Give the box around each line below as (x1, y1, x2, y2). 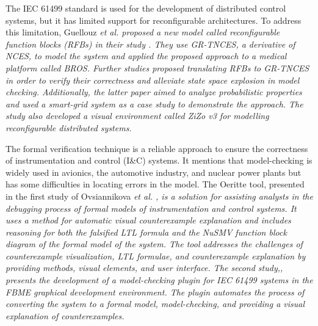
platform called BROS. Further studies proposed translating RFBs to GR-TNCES (5, 61, 309, 74)
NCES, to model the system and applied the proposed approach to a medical (5, 49, 287, 62)
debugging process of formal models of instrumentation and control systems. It (5, 201, 297, 214)
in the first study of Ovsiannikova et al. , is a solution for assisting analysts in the (5, 189, 313, 202)
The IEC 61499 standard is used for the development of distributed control (5, 2, 286, 14)
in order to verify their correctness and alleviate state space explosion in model (5, 73, 300, 86)
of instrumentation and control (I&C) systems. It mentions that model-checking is (5, 154, 313, 167)
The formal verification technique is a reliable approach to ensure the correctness (5, 142, 308, 154)
